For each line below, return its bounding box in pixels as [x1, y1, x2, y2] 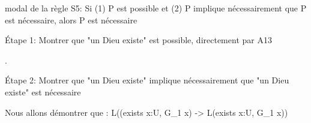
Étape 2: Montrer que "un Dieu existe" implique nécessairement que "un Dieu [5, 74, 289, 86]
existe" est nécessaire [5, 85, 81, 98]
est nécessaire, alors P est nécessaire [5, 13, 137, 26]
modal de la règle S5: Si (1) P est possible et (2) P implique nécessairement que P [5, 2, 307, 14]
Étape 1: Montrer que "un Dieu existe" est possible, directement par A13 [5, 34, 272, 46]
